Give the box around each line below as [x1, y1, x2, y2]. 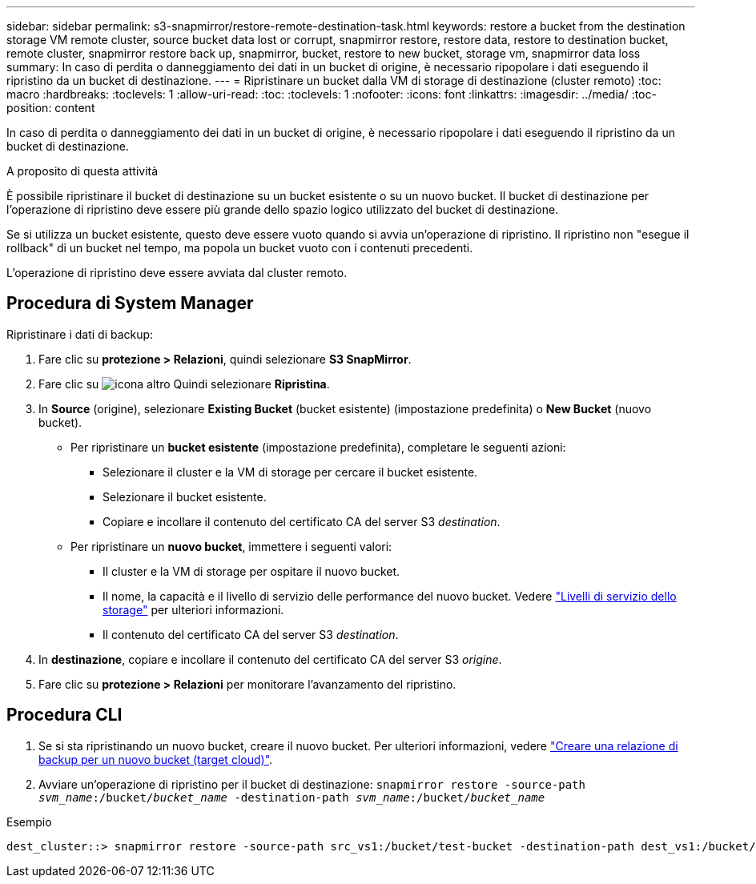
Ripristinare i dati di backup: [6, 327, 154, 341]
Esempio [6, 814, 52, 829]
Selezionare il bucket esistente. [103, 489, 267, 504]
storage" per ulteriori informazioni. [103, 602, 284, 617]
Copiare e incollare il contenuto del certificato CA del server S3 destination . [103, 514, 501, 528]
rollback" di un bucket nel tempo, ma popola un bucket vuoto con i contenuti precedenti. [6, 241, 473, 255]
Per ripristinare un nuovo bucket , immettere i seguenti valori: [70, 539, 392, 553]
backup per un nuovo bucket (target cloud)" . [38, 752, 273, 766]
